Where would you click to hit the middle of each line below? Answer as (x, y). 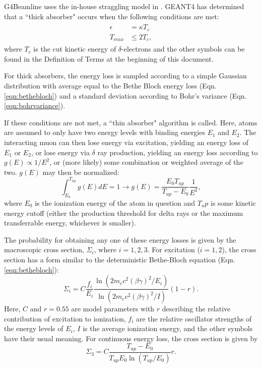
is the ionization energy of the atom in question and (115, 203)
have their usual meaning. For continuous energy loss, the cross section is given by (131, 338)
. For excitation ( (174, 249)
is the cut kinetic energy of (75, 49)
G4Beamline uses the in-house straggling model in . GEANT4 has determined (124, 6)
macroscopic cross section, (44, 249)
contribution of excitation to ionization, (65, 318)
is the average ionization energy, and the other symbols (168, 328)
